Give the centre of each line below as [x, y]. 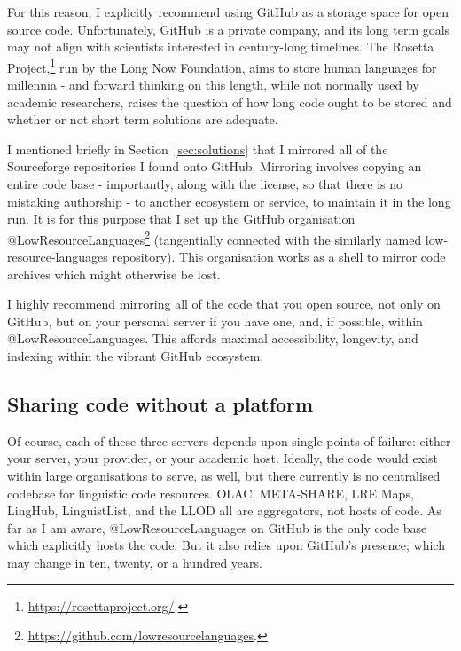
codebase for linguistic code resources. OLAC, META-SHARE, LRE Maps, [211, 493]
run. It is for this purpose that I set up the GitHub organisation [181, 219]
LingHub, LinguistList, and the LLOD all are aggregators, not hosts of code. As [224, 510]
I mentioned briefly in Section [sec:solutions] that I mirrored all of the [198, 149]
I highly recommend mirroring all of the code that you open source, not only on [224, 304]
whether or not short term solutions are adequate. [143, 119]
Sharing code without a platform [160, 403]
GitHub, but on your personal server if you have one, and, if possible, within [215, 321]
